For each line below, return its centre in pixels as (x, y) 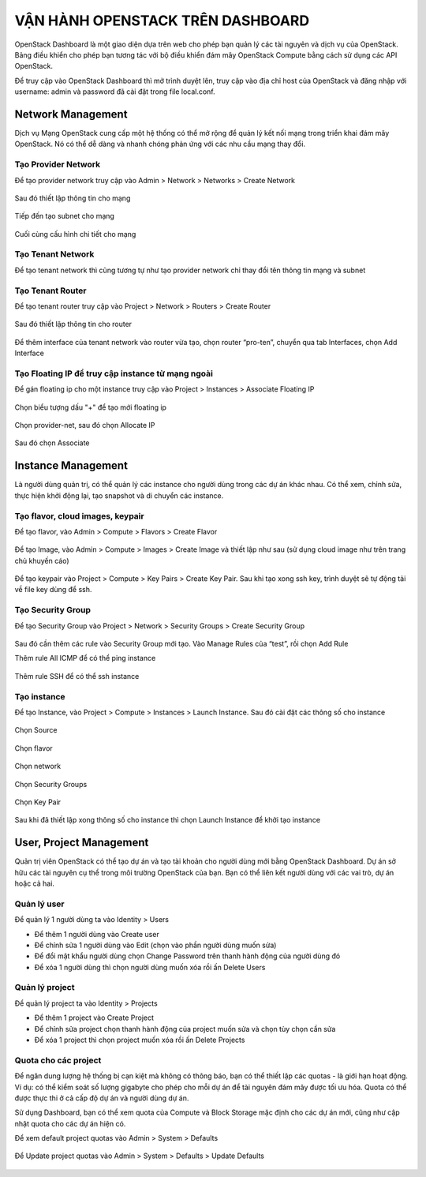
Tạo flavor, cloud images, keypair (80, 515)
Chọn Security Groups (51, 784)
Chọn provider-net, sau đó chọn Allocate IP (85, 425)
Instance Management (71, 466)
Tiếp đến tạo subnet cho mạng (64, 216)
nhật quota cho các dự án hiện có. (70, 1123)
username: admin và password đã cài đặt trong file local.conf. (115, 92)
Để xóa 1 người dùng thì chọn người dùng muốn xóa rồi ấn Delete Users (150, 967)
